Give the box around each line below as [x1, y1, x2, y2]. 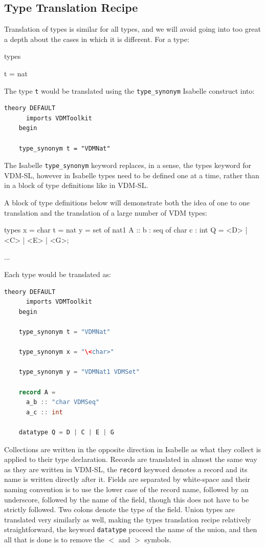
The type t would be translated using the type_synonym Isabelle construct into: [4, 85, 255, 96]
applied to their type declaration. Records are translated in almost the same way [4, 454, 257, 465]
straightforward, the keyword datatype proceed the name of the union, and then [4, 524, 257, 535]
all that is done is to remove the [4, 534, 104, 544]
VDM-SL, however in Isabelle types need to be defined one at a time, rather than [4, 170, 259, 180]
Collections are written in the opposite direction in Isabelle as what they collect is [4, 444, 261, 454]
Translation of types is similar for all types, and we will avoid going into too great [4, 24, 261, 34]
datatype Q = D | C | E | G [18, 428, 114, 436]
